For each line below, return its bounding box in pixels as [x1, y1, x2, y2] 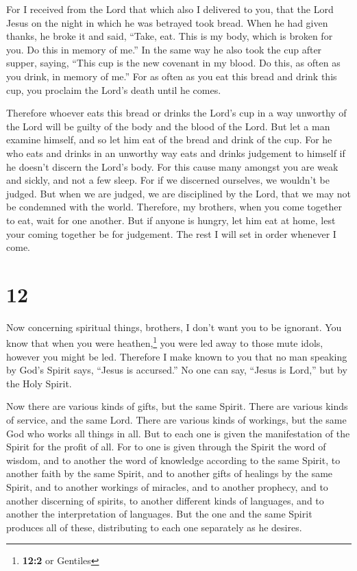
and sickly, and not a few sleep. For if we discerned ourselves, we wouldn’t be [6, 173, 330, 187]
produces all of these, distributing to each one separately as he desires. [6, 520, 302, 534]
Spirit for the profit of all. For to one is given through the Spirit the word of [6, 439, 326, 454]
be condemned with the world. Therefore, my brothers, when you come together [6, 199, 342, 214]
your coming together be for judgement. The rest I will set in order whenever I [6, 226, 336, 241]
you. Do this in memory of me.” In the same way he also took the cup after [6, 42, 322, 56]
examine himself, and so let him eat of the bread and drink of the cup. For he [6, 132, 332, 147]
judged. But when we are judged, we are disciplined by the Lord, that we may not [6, 186, 352, 200]
